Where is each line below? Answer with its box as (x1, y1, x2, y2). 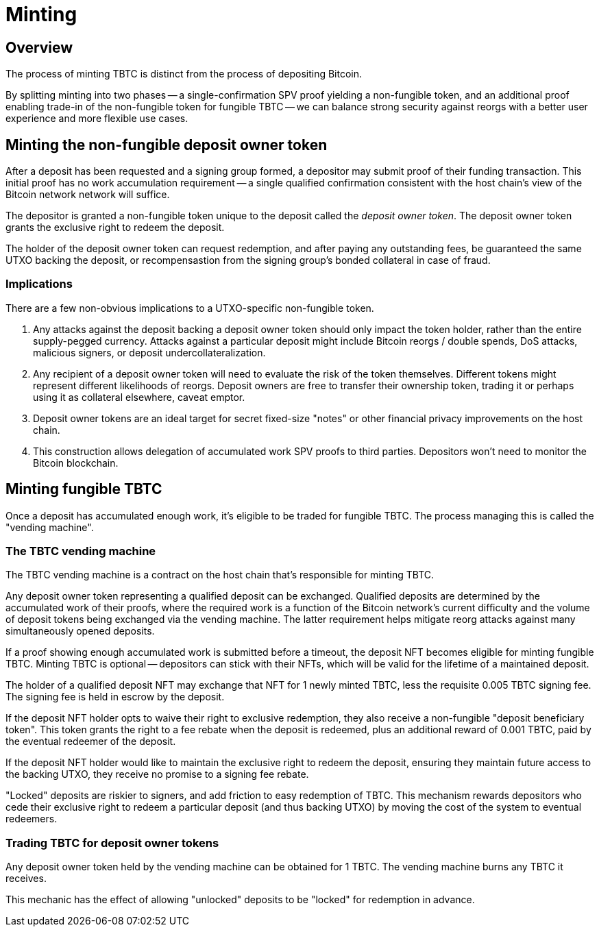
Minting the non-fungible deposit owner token (5, 136, 328, 154)
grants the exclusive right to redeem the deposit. (5, 221, 225, 234)
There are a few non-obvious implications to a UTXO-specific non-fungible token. (5, 302, 374, 314)
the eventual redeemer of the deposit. (5, 735, 176, 748)
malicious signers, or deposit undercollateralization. (33, 346, 266, 358)
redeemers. (5, 813, 58, 825)
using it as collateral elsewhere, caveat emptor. (33, 391, 245, 403)
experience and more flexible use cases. (5, 112, 188, 125)
